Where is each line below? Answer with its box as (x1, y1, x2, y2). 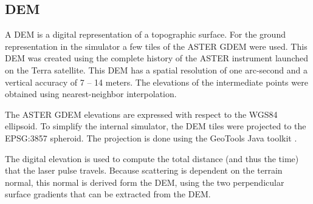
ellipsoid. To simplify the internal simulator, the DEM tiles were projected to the (5, 120, 306, 132)
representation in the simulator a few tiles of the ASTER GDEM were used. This (5, 39, 308, 52)
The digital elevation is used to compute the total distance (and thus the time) (5, 152, 299, 165)
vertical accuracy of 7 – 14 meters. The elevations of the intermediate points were (5, 75, 308, 88)
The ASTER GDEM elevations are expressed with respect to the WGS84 (5, 107, 278, 120)
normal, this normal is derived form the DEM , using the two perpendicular (5, 175, 284, 188)
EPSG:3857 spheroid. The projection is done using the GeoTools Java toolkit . (5, 131, 297, 144)
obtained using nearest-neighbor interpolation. (5, 87, 177, 100)
